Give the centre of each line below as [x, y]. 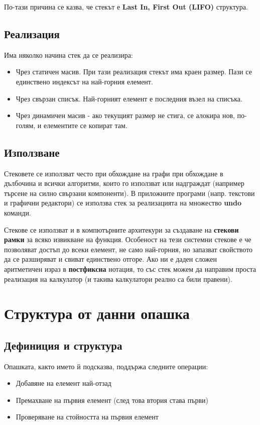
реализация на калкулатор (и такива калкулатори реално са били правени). [118, 279]
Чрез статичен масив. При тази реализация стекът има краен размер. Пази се [134, 72]
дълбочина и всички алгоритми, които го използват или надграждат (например [124, 183]
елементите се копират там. [85, 125]
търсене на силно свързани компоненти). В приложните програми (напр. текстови [129, 193]
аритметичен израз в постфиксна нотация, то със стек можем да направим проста [130, 269]
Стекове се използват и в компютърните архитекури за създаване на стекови [121, 229]
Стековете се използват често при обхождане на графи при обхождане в [114, 173]
